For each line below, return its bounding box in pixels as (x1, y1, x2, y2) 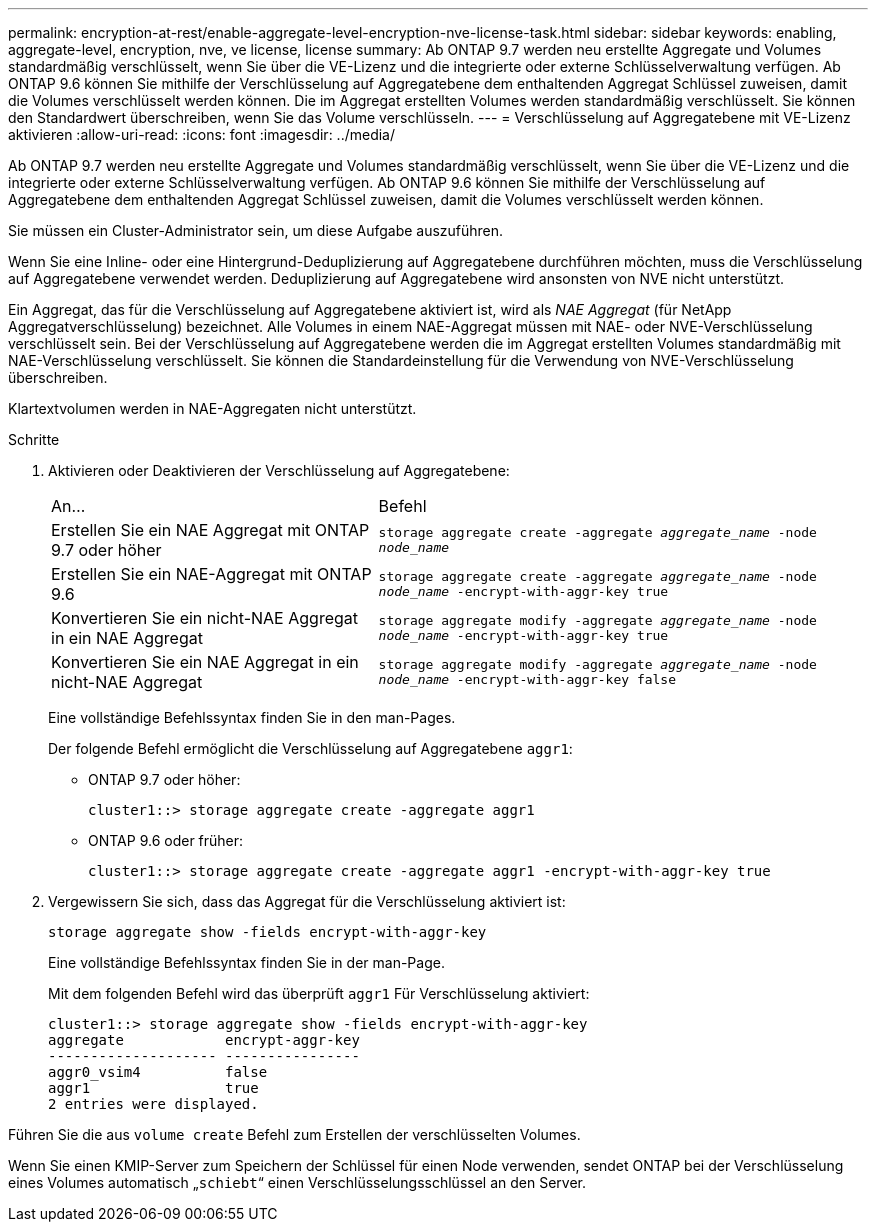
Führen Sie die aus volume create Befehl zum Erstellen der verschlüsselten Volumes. (8, 1126, 581, 1143)
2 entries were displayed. (48, 1096, 259, 1112)
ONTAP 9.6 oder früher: (88, 832, 244, 849)
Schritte (8, 431, 60, 448)
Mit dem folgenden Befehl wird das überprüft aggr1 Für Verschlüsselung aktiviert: (48, 985, 590, 1002)
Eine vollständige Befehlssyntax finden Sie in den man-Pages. (48, 709, 456, 726)
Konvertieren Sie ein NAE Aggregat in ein (51, 652, 359, 672)
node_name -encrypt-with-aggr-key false (378, 672, 677, 687)
